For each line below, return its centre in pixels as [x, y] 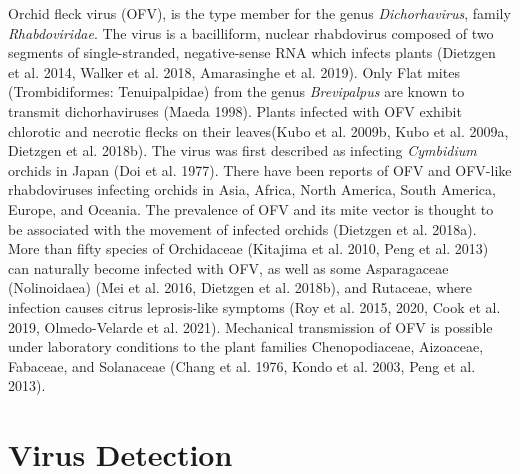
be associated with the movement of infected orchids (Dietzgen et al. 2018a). [242, 228]
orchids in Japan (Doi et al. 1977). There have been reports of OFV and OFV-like [260, 169]
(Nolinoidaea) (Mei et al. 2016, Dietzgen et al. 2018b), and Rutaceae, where [240, 287]
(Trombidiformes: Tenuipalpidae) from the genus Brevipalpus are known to [236, 91]
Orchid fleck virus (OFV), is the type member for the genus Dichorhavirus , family [259, 13]
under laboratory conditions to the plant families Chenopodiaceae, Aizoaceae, [246, 346]
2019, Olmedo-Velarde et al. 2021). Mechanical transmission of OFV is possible [250, 326]
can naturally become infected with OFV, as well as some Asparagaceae [228, 267]
